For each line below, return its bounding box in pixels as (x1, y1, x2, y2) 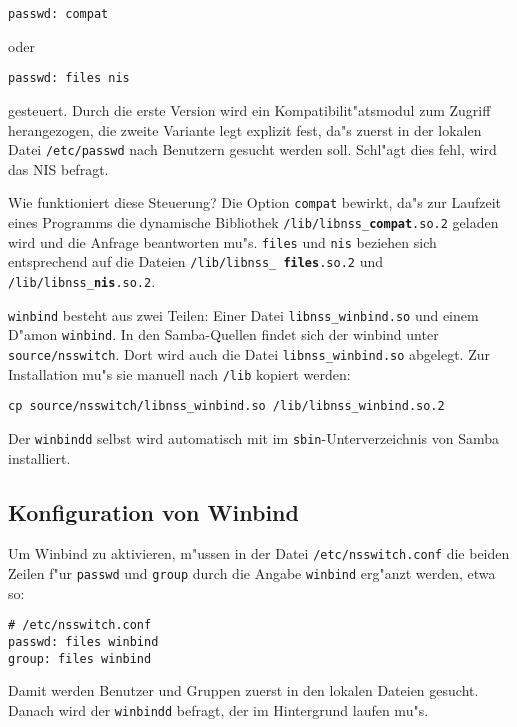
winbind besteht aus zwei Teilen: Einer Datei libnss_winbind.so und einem (8, 304, 479, 325)
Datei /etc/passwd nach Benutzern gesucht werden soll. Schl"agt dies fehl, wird (8, 139, 497, 160)
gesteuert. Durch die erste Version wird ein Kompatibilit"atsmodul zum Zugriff (8, 99, 491, 120)
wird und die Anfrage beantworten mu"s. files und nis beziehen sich (8, 231, 437, 252)
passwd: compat (8, 7, 109, 21)
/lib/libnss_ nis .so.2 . (8, 270, 156, 291)
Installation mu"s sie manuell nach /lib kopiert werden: (8, 363, 351, 384)
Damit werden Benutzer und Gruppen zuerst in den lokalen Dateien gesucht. (8, 680, 479, 701)
